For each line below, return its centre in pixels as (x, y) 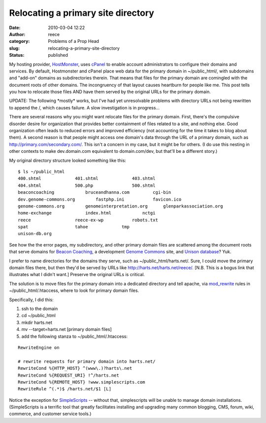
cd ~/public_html (39, 316)
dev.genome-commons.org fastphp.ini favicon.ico (100, 199)
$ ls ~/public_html (41, 172)
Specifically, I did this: (31, 300)
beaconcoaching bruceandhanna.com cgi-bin (95, 193)
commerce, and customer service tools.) (50, 414)
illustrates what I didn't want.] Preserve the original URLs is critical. (77, 275)
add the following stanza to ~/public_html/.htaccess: (75, 336)
